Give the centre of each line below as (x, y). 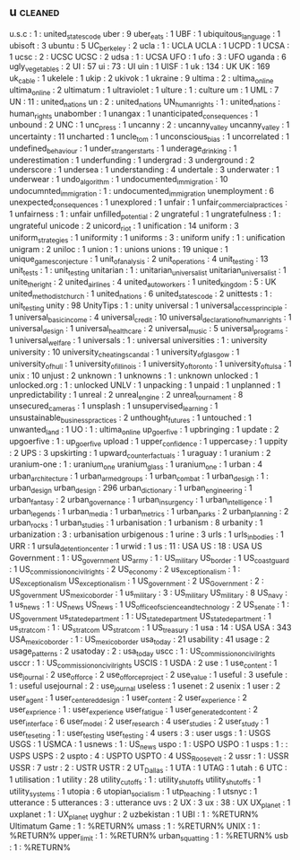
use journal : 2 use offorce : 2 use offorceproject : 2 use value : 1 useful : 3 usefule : (149, 676)
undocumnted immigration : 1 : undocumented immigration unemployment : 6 (142, 192)
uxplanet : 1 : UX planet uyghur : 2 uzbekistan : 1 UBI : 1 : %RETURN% (134, 816)
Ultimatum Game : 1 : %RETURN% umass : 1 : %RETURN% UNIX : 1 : (135, 826)
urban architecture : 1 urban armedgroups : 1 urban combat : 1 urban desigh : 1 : (139, 477)
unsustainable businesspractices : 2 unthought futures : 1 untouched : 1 (131, 418)
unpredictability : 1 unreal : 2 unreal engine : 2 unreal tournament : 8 (126, 395)
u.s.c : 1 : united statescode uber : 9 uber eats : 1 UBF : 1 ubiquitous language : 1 (145, 35)
